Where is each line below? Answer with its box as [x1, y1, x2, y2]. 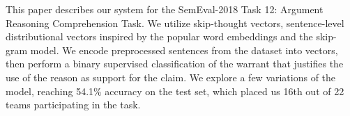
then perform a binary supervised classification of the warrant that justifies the [6, 56, 344, 71]
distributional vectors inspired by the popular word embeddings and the [6, 29, 313, 44]
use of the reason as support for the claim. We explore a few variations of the [6, 69, 336, 84]
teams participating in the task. [6, 97, 141, 112]
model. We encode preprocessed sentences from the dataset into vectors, [30, 42, 338, 57]
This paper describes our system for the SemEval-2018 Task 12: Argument [6, 2, 324, 16]
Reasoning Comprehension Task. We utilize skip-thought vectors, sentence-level [6, 15, 344, 30]
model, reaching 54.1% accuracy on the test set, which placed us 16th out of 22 [6, 83, 344, 98]
